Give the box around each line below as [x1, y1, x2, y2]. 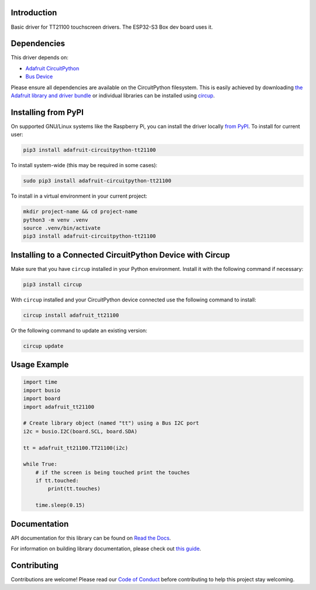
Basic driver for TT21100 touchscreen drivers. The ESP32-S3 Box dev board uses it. [11, 23, 213, 30]
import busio [23, 387, 61, 394]
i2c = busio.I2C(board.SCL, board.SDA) [23, 428, 138, 435]
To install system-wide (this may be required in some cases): [11, 162, 158, 169]
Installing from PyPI [11, 107, 84, 117]
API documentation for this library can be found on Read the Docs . [11, 534, 171, 541]
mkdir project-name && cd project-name [23, 208, 138, 215]
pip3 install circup [23, 281, 82, 287]
